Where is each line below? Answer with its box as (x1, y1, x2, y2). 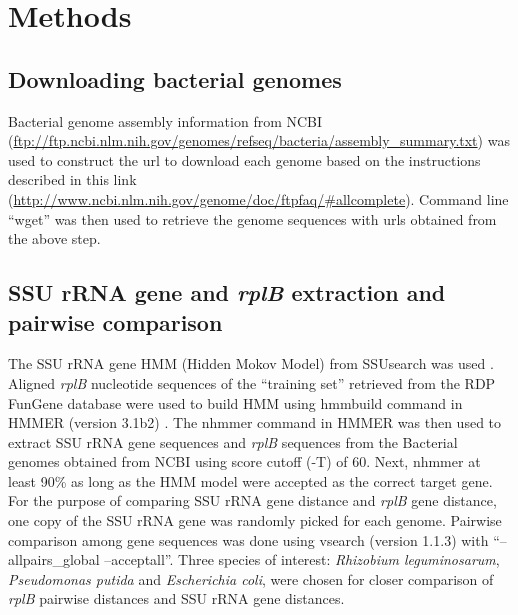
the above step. (8, 228, 101, 249)
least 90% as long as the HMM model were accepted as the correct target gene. (8, 470, 493, 491)
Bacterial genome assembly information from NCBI (8, 110, 323, 131)
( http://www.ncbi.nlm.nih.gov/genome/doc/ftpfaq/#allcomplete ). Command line (8, 188, 509, 209)
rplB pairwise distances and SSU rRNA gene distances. (8, 588, 345, 609)
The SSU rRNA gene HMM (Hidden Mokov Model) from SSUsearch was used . (8, 353, 494, 374)
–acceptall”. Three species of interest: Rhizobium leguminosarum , (104, 549, 500, 570)
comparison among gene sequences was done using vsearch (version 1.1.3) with (8, 529, 489, 550)
